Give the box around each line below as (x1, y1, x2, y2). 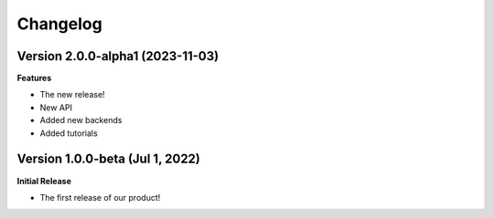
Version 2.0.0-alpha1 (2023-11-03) (16, 48, 220, 64)
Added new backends (39, 115, 123, 126)
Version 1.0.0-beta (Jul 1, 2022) (16, 151, 201, 167)
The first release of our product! (39, 192, 161, 202)
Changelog (16, 14, 102, 34)
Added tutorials (39, 128, 98, 139)
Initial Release (16, 175, 72, 186)
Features (16, 73, 52, 84)
